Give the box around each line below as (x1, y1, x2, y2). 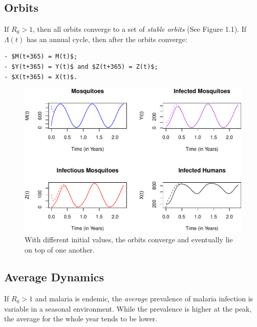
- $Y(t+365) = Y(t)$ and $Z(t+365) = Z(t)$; (4, 63, 158, 70)
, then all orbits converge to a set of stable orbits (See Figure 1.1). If (32, 24, 247, 34)
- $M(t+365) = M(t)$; (4, 53, 78, 61)
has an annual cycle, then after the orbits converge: (26, 33, 187, 44)
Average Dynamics (4, 269, 104, 285)
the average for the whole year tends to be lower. (4, 313, 158, 324)
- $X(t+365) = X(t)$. (4, 73, 78, 81)
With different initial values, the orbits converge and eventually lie (25, 234, 233, 244)
